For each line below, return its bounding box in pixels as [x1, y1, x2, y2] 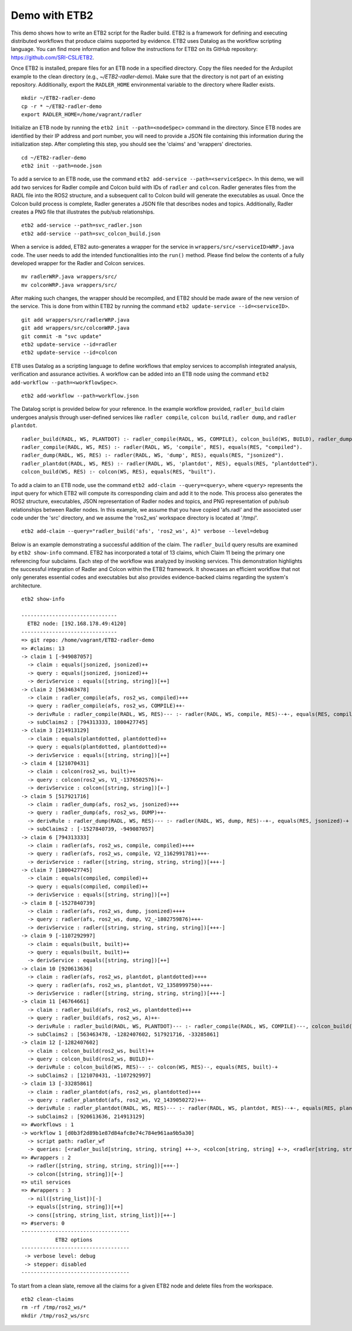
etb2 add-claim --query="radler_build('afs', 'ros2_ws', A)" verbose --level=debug [21, 528, 269, 535]
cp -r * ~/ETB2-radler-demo [21, 103, 102, 110]
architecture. [11, 582, 42, 589]
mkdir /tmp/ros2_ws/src [21, 1312, 90, 1319]
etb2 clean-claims [21, 1296, 75, 1303]
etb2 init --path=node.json [21, 163, 102, 170]
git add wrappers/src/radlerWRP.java [21, 316, 130, 323]
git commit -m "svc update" [21, 333, 102, 340]
